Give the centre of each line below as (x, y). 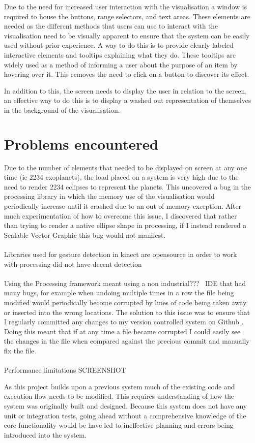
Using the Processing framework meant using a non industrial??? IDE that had (125, 283)
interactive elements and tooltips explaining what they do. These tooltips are (120, 54)
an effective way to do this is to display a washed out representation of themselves (127, 100)
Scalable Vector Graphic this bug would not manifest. (85, 235)
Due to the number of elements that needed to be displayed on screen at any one (126, 167)
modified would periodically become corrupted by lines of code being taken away (125, 302)
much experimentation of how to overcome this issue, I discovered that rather (121, 215)
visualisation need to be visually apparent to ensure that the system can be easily (127, 35)
